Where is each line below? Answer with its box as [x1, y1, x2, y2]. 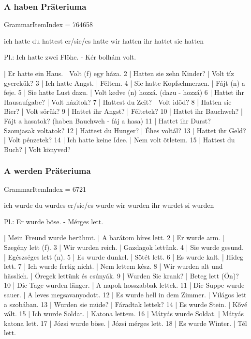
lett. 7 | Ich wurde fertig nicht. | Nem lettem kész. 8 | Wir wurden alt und [4, 261, 223, 271]
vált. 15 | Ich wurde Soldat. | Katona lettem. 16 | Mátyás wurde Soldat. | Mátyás [4, 308, 244, 319]
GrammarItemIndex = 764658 [4, 19, 93, 30]
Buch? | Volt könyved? [4, 144, 71, 154]
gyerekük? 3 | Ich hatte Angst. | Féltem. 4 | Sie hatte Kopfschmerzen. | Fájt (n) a [4, 77, 245, 88]
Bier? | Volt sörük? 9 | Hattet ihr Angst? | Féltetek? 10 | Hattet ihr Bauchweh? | [4, 106, 243, 116]
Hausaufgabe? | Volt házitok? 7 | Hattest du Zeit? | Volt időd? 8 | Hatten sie [4, 96, 232, 107]
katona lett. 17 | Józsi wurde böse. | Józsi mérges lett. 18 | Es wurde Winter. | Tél [4, 318, 247, 328]
